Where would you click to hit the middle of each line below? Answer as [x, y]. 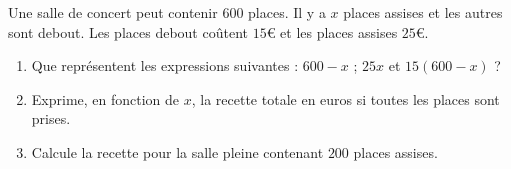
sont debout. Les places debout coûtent [128, 31]
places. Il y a [287, 12]
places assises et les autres [423, 12]
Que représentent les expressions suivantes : [165, 65]
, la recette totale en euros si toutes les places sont [345, 98]
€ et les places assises [332, 31]
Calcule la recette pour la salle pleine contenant [177, 151]
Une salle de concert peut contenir [113, 12]
